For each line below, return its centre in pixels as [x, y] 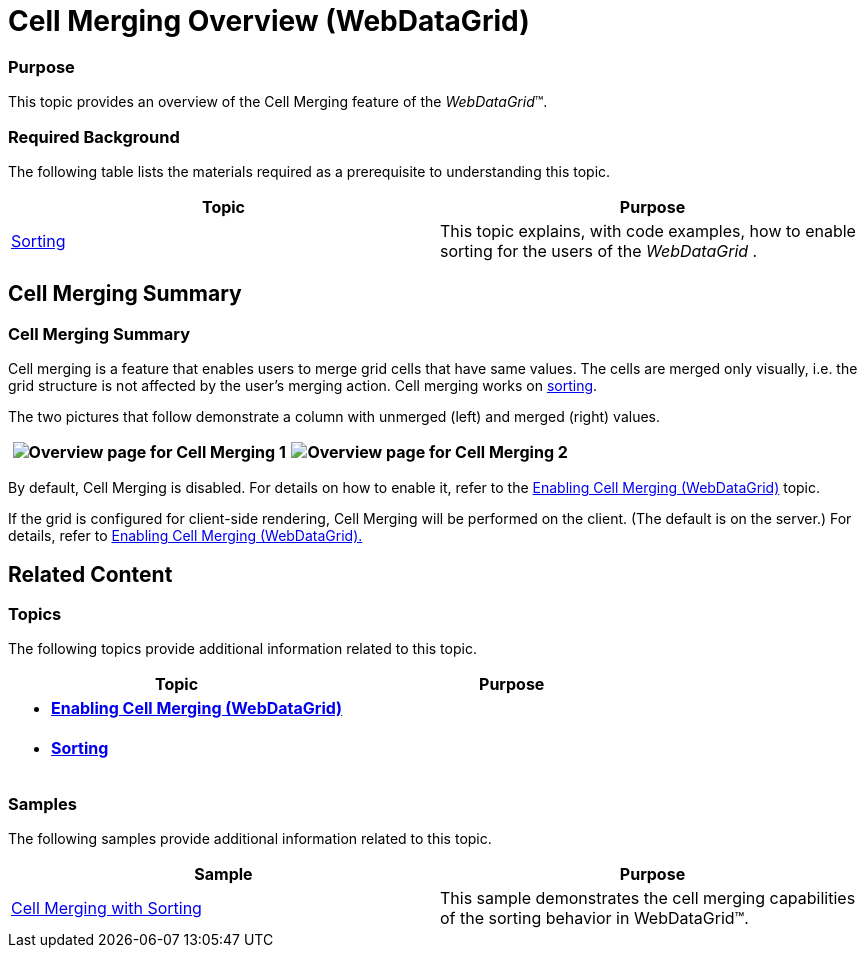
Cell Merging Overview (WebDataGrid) [269, 21]
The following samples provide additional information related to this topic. [250, 839]
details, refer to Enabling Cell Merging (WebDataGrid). [185, 536]
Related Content [90, 574]
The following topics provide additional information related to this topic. [242, 649]
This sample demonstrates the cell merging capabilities [648, 898]
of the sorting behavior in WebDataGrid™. [594, 918]
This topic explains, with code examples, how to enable [648, 230]
